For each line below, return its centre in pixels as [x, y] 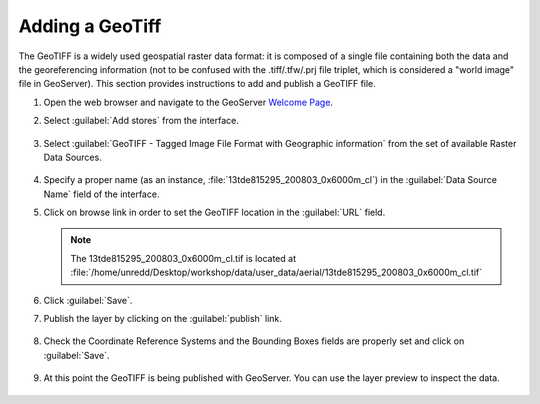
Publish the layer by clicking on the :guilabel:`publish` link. [162, 319]
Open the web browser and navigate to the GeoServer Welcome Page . [188, 102]
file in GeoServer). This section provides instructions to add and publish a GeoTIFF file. [197, 84]
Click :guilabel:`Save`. [88, 300]
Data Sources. [72, 157]
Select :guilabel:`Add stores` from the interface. [141, 121]
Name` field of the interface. [101, 194]
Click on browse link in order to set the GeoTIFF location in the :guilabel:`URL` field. [214, 212]
